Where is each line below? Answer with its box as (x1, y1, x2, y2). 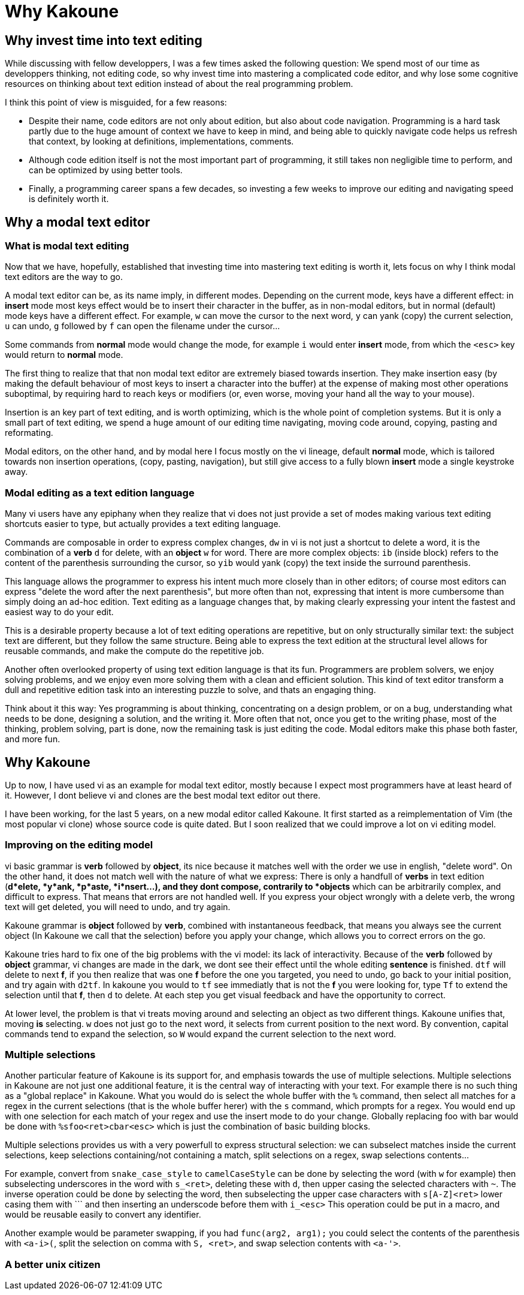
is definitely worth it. (29, 194, 109, 204)
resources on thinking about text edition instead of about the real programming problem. (5, 79, 353, 89)
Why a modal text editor (5, 214, 150, 230)
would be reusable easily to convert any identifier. (5, 1209, 201, 1220)
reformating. (5, 427, 53, 438)
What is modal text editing (5, 240, 129, 252)
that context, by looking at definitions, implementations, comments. (29, 136, 294, 147)
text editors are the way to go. (5, 272, 123, 282)
